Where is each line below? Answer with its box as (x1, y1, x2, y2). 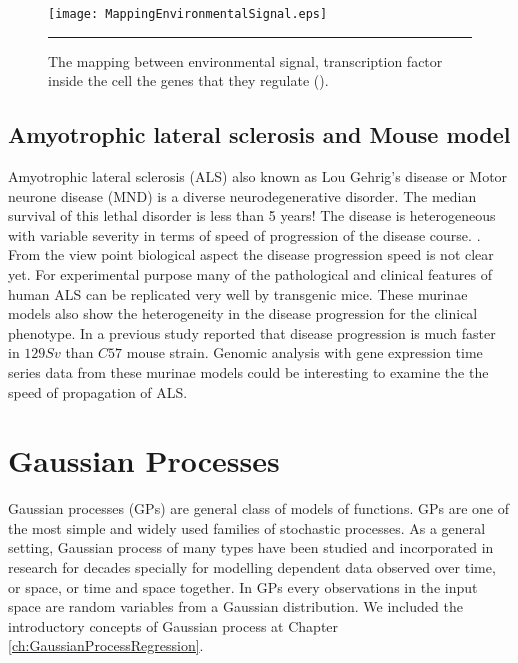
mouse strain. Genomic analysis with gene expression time (126, 342, 483, 363)
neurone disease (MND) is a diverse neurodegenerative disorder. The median (8, 185, 477, 206)
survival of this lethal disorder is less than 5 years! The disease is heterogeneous (8, 205, 496, 226)
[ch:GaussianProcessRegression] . (8, 635, 204, 656)
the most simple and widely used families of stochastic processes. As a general (8, 517, 486, 538)
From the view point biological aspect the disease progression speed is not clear (8, 244, 494, 265)
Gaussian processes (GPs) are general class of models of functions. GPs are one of (8, 498, 509, 519)
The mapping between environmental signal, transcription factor (48, 50, 443, 71)
